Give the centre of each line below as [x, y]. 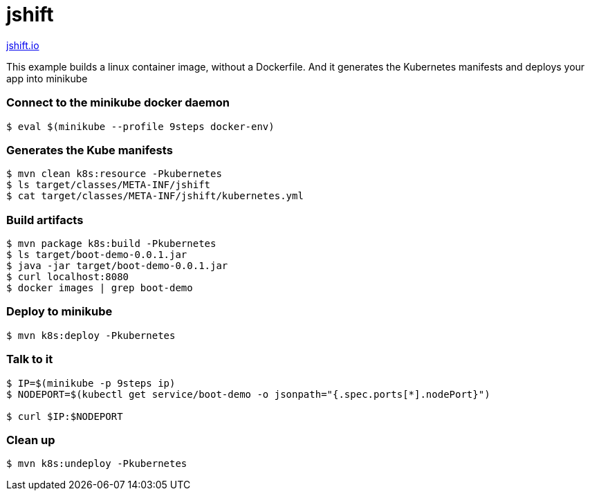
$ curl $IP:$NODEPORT [65, 416]
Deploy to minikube [59, 312]
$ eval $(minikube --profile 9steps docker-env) [140, 126]
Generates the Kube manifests [90, 150]
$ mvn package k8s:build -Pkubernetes [111, 244]
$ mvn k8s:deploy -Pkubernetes [91, 335]
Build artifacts [45, 220]
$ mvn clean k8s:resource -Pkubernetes [114, 174]
